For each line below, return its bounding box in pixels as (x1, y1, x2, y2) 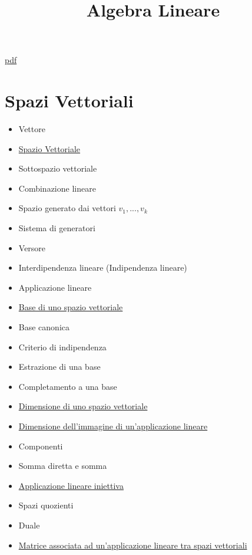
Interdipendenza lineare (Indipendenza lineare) (18, 261, 187, 274)
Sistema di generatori (18, 222, 95, 234)
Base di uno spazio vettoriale (18, 301, 123, 313)
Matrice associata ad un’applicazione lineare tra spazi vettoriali (18, 538, 247, 551)
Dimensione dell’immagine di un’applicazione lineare (18, 420, 208, 432)
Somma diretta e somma (18, 459, 107, 472)
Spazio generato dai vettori (18, 202, 116, 214)
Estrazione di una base (18, 360, 101, 373)
